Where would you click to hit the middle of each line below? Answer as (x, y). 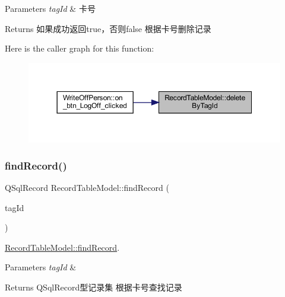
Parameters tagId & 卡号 (50, 8)
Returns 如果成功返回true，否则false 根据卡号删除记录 (108, 28)
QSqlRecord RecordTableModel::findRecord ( (87, 187)
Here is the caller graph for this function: (80, 48)
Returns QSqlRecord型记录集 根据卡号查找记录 (94, 287)
